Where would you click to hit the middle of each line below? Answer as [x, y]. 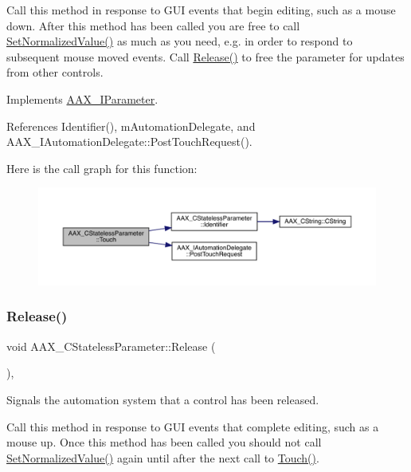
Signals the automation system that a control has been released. [163, 399]
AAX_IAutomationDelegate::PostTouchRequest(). [129, 142]
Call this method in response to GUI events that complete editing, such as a [193, 426]
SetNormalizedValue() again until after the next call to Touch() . [163, 457]
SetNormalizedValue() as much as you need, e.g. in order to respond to [180, 41]
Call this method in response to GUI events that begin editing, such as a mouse [201, 10]
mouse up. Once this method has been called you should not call [164, 442]
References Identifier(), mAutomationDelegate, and [131, 126]
